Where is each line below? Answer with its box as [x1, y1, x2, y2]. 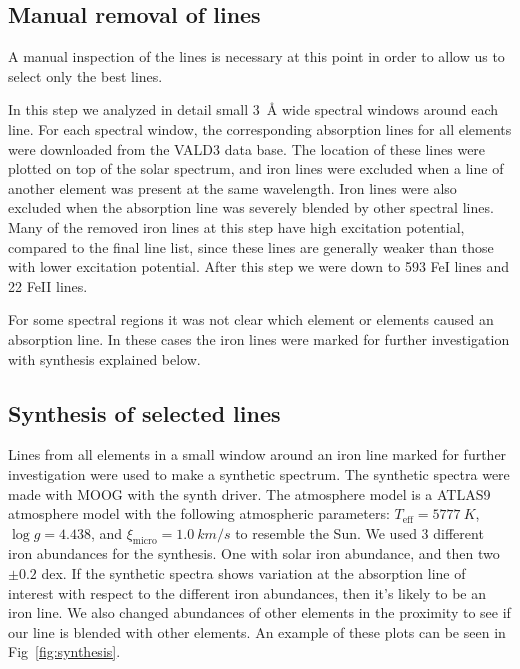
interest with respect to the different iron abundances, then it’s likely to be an [8, 582, 487, 603]
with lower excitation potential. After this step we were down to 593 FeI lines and [8, 256, 510, 277]
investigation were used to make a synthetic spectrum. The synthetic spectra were [8, 463, 510, 484]
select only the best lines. [8, 65, 163, 86]
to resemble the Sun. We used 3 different [235, 522, 484, 543]
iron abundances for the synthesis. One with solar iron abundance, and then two [8, 543, 500, 564]
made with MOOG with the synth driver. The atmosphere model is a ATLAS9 [8, 483, 491, 504]
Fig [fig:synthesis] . [8, 641, 121, 662]
